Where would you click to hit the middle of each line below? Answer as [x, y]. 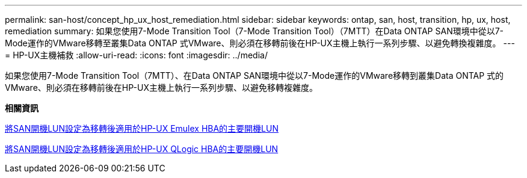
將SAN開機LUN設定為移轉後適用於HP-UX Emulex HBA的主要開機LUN [142, 128]
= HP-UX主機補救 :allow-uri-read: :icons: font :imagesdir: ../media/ [136, 55]
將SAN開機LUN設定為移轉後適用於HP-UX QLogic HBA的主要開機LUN [142, 149]
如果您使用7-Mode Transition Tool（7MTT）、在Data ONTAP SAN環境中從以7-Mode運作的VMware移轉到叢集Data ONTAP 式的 [254, 75]
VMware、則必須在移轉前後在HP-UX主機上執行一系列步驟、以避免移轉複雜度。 [161, 87]
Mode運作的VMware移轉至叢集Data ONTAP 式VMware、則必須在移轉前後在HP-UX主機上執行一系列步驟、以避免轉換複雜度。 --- [260, 43]
